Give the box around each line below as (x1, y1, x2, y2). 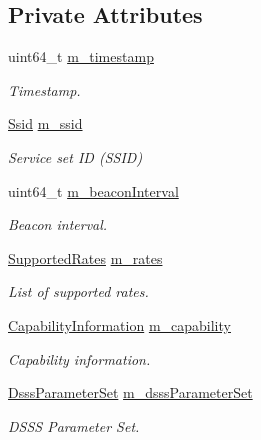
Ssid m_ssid (8, 113, 83, 134)
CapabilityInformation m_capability (8, 314, 231, 335)
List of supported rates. (8, 281, 149, 302)
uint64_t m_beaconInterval (8, 180, 179, 201)
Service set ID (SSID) (8, 146, 143, 167)
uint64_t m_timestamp (8, 46, 154, 67)
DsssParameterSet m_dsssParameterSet (8, 382, 253, 403)
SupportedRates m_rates (8, 247, 163, 268)
